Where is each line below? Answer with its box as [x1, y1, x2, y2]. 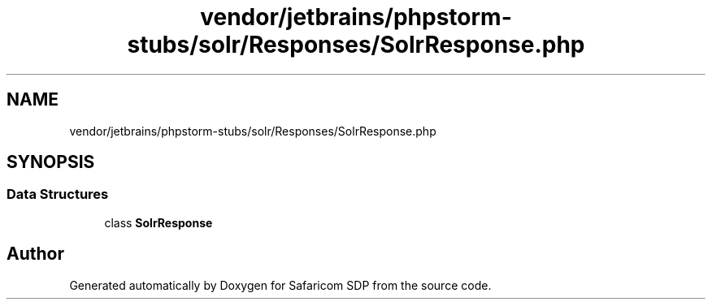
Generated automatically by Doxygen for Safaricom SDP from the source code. [69, 278, 492, 292]
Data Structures [7, 186, 109, 203]
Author [7, 244, 64, 265]
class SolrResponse [104, 215, 213, 230]
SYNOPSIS [7, 152, 95, 173]
